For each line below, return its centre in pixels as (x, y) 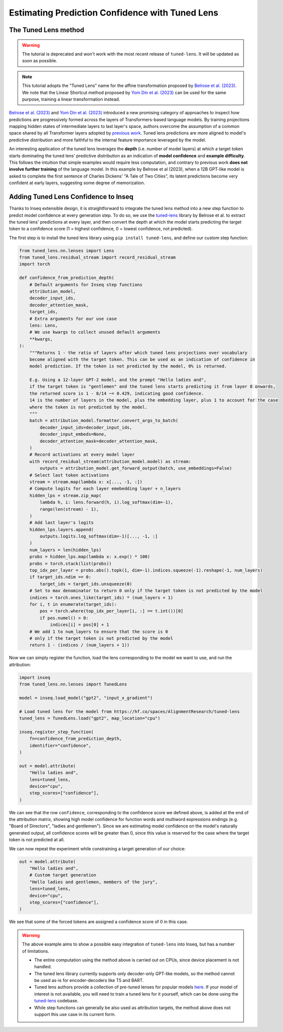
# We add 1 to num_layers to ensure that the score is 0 (99, 631)
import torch (35, 264)
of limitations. (36, 951)
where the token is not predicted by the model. (88, 407)
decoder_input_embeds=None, (73, 434)
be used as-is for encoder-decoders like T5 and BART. (89, 980)
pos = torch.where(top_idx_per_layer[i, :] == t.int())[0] (112, 611)
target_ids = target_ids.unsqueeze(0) (86, 584)
